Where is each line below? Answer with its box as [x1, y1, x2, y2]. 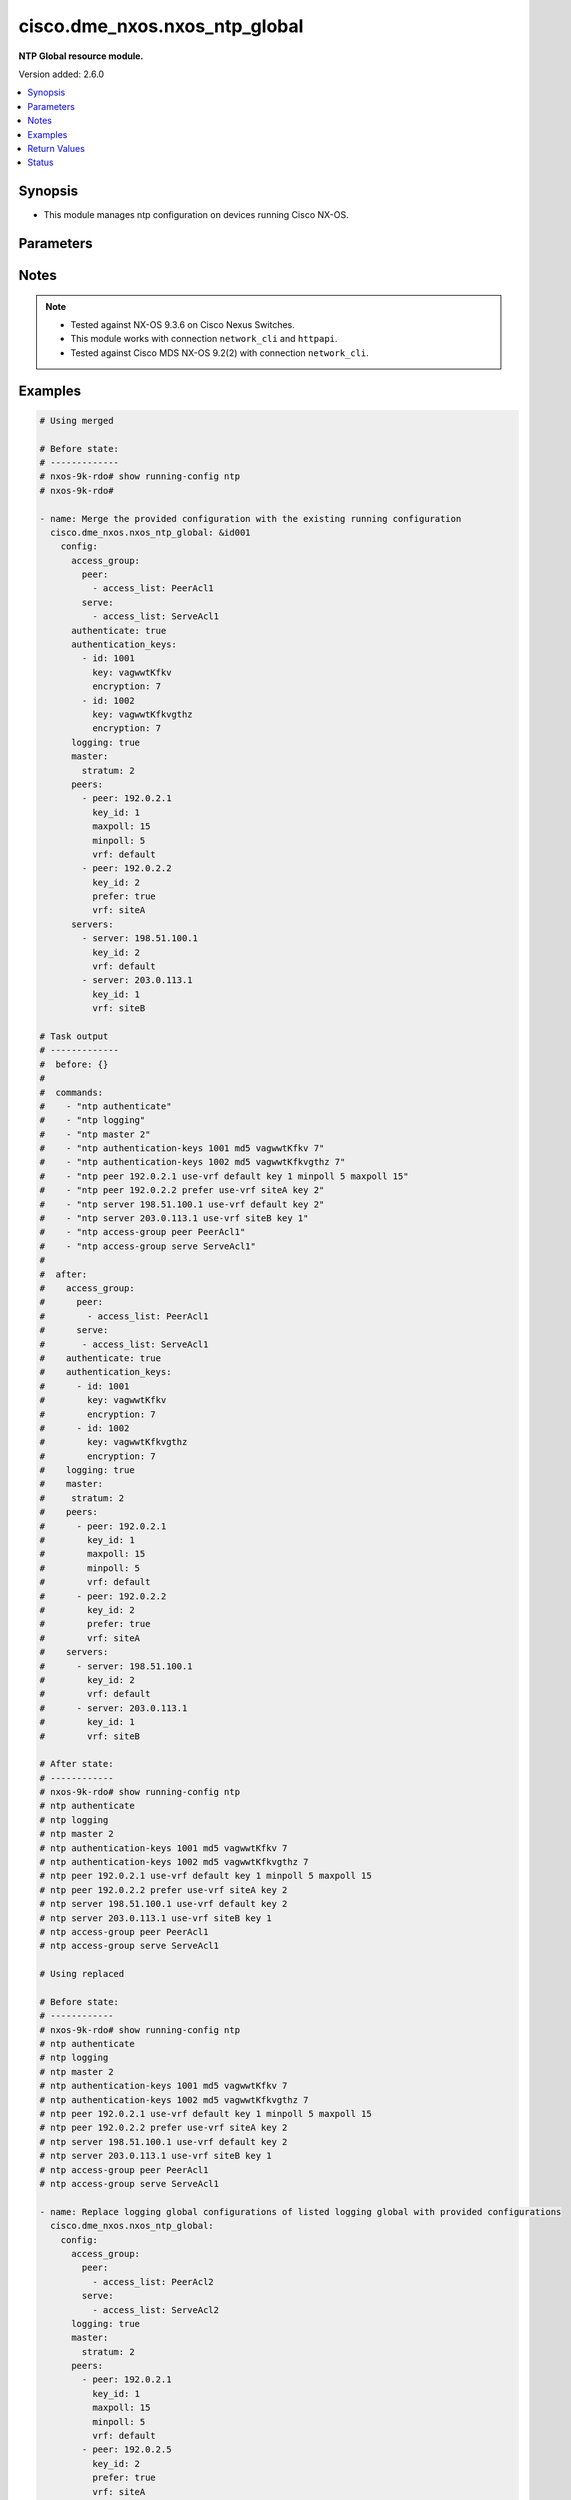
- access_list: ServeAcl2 [91, 2304, 220, 2315]
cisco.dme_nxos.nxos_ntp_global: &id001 [50, 526, 251, 538]
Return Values [27, 142, 85, 154]
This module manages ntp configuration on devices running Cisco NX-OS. [43, 209, 349, 221]
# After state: [39, 1758, 114, 1770]
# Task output [39, 1030, 109, 1042]
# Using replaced [39, 1968, 125, 1980]
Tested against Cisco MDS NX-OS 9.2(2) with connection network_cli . [70, 346, 369, 359]
